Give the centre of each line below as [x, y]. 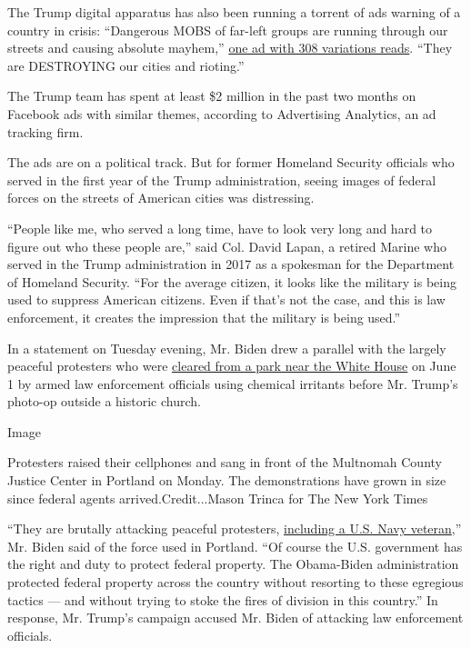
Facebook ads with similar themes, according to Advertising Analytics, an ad [222, 113]
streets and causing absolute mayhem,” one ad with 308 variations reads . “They [230, 48]
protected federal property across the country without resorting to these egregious [235, 582]
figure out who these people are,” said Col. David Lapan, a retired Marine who [227, 246]
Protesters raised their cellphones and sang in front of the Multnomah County [225, 462]
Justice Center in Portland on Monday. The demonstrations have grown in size [227, 480]
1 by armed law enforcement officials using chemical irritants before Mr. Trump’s [233, 383]
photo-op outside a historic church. [104, 401]
